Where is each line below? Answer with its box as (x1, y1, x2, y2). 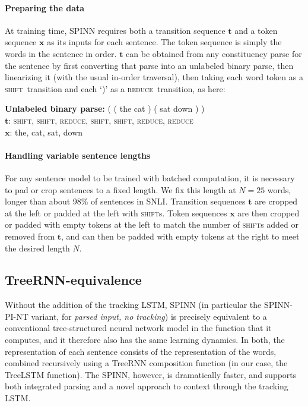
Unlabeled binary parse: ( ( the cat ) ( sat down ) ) (5, 102, 205, 115)
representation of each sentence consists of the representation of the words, (5, 345, 277, 357)
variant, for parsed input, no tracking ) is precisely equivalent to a (31, 310, 267, 322)
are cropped (255, 195, 298, 207)
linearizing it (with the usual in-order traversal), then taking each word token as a (5, 71, 303, 83)
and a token (234, 24, 278, 36)
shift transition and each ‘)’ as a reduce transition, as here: (5, 82, 226, 95)
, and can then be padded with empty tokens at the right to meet (61, 229, 300, 242)
